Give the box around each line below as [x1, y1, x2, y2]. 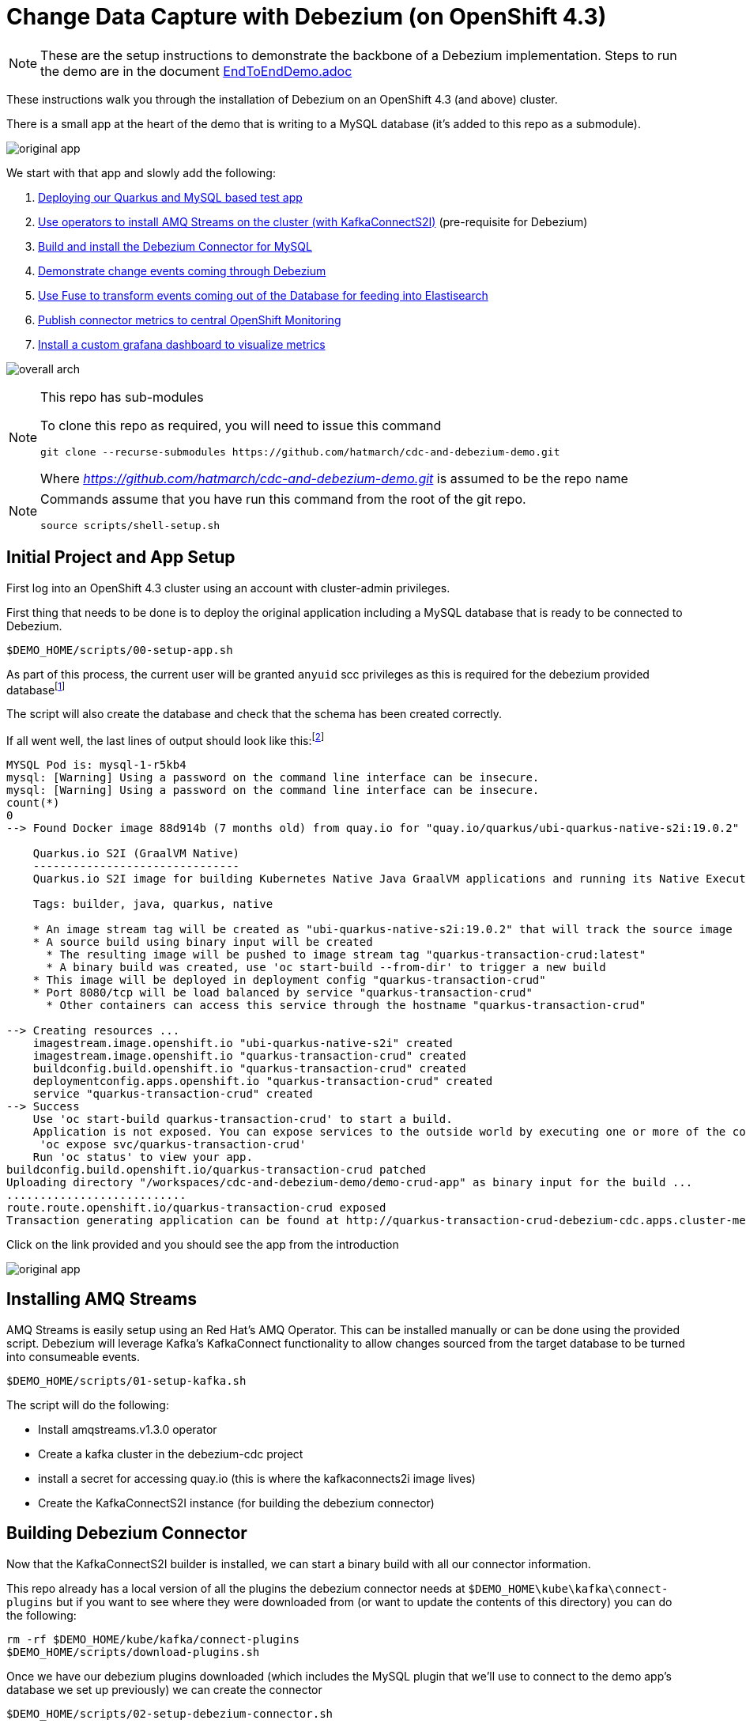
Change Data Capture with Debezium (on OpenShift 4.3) [6, 3, 607, 30]
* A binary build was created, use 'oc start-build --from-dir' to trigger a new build [46, 960, 606, 974]
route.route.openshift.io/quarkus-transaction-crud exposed [6, 1200, 386, 1214]
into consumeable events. [6, 1349, 141, 1363]
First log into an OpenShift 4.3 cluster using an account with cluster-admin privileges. [6, 580, 450, 595]
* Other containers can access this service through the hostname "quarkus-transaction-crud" [46, 998, 646, 1011]
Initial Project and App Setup [6, 547, 235, 568]
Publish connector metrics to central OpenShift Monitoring [38, 312, 341, 327]
